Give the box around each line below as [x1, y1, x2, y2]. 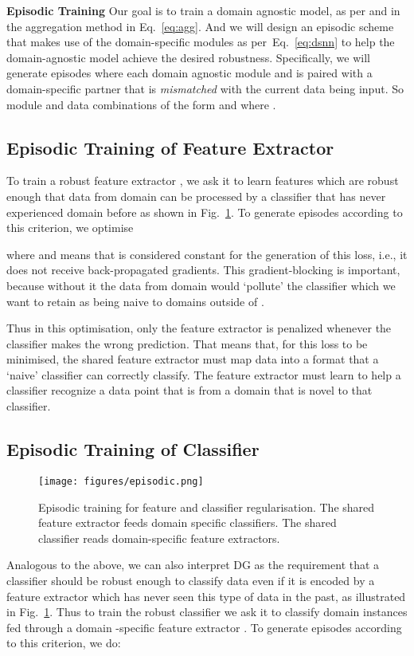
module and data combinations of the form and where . [6, 96, 276, 112]
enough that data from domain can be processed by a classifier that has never [6, 187, 386, 204]
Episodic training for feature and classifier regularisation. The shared [38, 498, 375, 515]
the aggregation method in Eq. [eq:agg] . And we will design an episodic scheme [6, 18, 394, 34]
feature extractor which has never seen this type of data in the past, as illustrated [6, 587, 406, 604]
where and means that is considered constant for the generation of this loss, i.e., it [6, 246, 408, 262]
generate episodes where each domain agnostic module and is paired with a [6, 65, 373, 81]
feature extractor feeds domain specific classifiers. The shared [38, 514, 337, 531]
